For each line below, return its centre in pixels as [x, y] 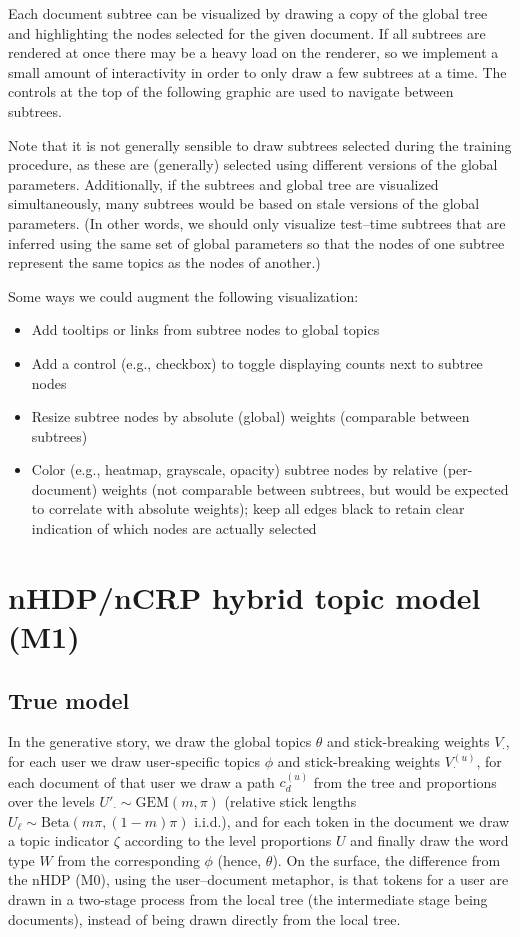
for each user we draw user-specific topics [134, 761]
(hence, [239, 859]
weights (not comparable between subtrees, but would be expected [305, 488]
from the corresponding [128, 859]
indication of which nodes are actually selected [174, 528]
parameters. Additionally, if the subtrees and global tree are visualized [223, 183]
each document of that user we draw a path [141, 781]
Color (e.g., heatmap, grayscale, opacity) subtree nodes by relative [234, 469]
